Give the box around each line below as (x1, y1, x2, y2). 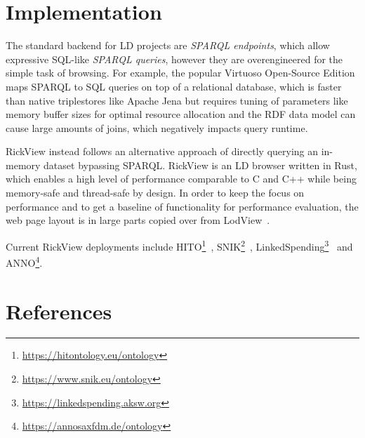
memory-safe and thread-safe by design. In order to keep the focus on (6, 185, 305, 200)
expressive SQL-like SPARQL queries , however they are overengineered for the (6, 51, 343, 66)
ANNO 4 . (6, 253, 43, 270)
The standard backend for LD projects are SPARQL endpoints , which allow (6, 38, 330, 53)
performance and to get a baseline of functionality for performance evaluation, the (6, 199, 359, 213)
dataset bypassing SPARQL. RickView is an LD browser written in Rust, (44, 157, 357, 172)
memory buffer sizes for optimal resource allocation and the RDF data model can (6, 107, 356, 121)
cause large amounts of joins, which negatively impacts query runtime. (6, 120, 308, 135)
